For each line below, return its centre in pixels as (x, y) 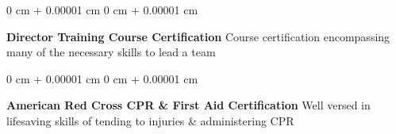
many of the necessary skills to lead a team (111, 52)
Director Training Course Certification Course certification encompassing (198, 36)
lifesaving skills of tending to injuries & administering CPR (150, 120)
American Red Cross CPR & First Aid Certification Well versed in (188, 105)
